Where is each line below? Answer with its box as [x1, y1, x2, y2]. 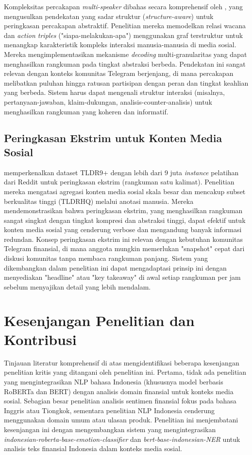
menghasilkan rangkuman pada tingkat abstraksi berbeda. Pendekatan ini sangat [4, 58, 246, 69]
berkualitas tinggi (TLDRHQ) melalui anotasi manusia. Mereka [4, 196, 194, 206]
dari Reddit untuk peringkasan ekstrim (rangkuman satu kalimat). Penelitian [4, 177, 235, 187]
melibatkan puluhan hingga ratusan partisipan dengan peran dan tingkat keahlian [4, 77, 249, 88]
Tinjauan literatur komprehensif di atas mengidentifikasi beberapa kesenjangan [4, 357, 239, 367]
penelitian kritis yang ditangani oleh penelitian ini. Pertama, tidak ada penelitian [4, 367, 246, 377]
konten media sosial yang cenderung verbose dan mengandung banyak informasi [4, 224, 242, 235]
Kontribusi [4, 329, 77, 349]
